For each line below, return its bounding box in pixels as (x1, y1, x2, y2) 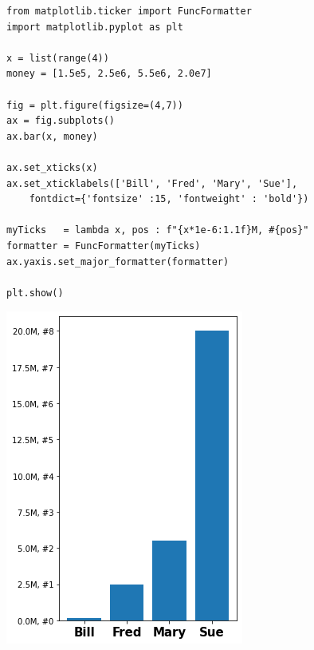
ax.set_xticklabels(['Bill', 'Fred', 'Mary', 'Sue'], (6, 177, 298, 189)
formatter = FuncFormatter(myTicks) (6, 240, 201, 252)
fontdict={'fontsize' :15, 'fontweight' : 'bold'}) (29, 193, 309, 205)
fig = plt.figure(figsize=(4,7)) (6, 99, 183, 111)
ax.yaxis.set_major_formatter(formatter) (6, 256, 230, 268)
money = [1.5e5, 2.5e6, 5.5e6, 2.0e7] (6, 68, 212, 80)
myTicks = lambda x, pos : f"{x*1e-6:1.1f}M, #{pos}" (6, 224, 309, 236)
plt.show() (6, 287, 64, 299)
